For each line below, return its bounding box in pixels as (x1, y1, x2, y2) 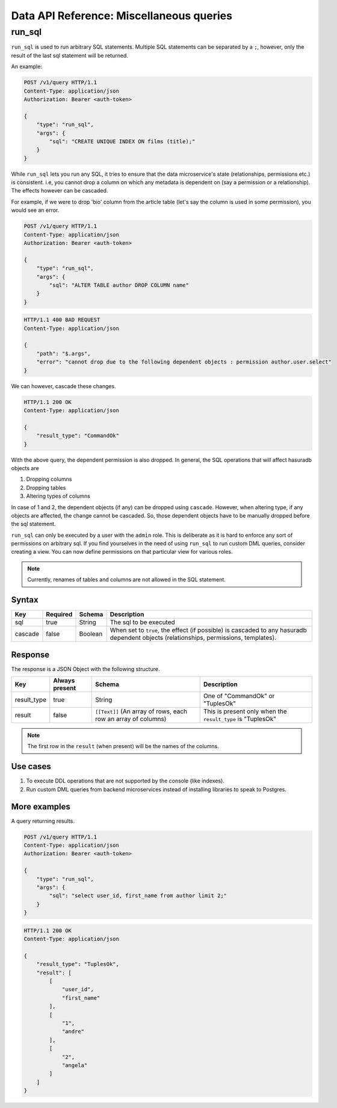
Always (53, 676, 75, 685)
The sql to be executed (110, 618, 176, 627)
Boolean (79, 630, 103, 638)
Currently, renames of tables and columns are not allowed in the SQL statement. (27, 576, 226, 583)
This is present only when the (203, 707, 287, 716)
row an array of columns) (95, 715, 167, 723)
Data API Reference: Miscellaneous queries (11, 9, 233, 22)
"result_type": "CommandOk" (36, 432, 120, 439)
